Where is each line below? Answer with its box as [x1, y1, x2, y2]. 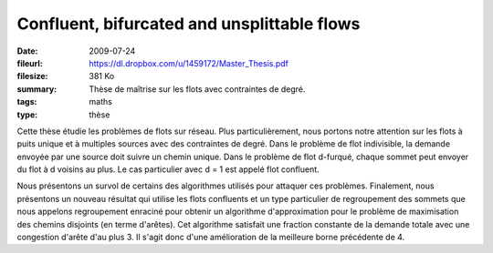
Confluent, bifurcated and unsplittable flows [16, 14, 361, 34]
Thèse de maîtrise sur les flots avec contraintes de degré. [89, 83, 306, 95]
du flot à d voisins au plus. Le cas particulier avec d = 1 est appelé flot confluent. [16, 164, 320, 175]
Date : [16, 46, 38, 56]
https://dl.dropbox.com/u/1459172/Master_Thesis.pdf [89, 57, 289, 68]
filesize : [16, 71, 49, 82]
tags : [16, 96, 37, 107]
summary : [16, 83, 58, 95]
